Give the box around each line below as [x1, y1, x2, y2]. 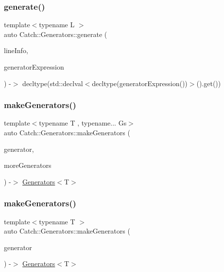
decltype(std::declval [22, 78, 83, 88]
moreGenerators [4, 160, 52, 170]
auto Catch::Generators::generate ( [4, 29, 107, 39]
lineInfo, [4, 45, 28, 55]
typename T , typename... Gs [39, 118, 127, 128]
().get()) [196, 78, 221, 88]
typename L [39, 19, 75, 30]
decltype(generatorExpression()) [92, 78, 188, 88]
